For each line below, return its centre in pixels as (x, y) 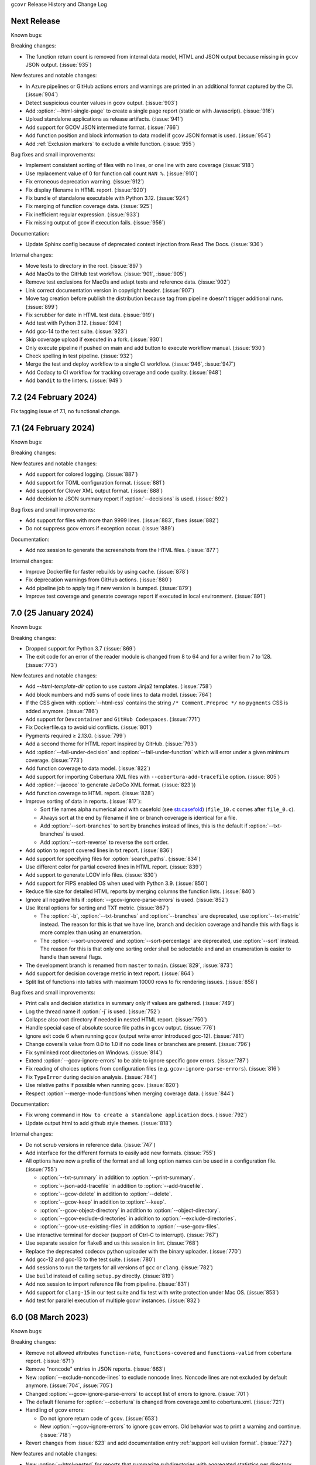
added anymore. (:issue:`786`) (62, 711)
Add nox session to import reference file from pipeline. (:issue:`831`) (107, 1284)
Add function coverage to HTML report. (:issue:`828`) (90, 793)
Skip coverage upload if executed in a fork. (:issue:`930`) (94, 339)
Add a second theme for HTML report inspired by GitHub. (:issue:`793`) (111, 744)
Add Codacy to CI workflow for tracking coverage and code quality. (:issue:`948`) (124, 372)
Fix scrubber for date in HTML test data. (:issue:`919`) (90, 315)
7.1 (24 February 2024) (53, 428)
